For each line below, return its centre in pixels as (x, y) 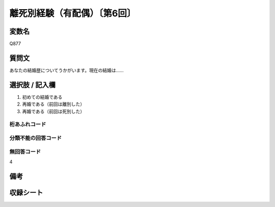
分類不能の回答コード (36, 138)
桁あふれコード (28, 124)
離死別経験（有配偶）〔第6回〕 (73, 13)
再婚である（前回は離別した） (53, 104)
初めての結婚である (42, 97)
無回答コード (25, 151)
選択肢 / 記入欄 (33, 85)
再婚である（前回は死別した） (53, 111)
